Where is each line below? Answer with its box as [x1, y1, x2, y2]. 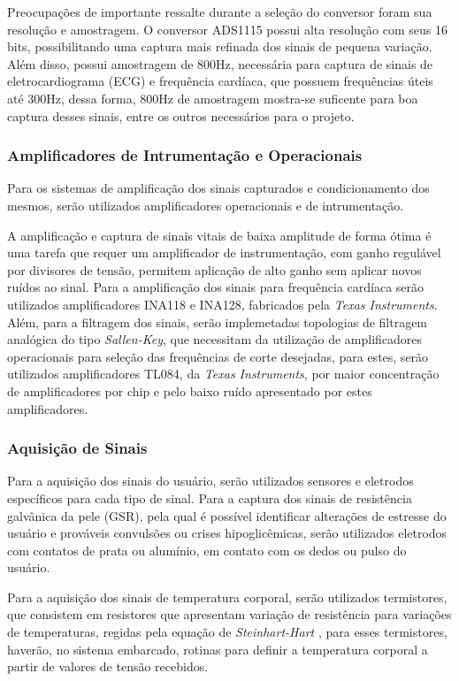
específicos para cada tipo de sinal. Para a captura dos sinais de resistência [7, 488, 412, 507]
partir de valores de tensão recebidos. [7, 657, 209, 676]
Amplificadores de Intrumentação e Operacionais [7, 144, 363, 166]
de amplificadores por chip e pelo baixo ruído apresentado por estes [7, 381, 372, 400]
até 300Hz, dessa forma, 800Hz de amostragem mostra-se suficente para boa [7, 88, 418, 107]
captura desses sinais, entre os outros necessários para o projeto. [7, 106, 355, 125]
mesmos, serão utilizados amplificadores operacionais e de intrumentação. [7, 195, 404, 214]
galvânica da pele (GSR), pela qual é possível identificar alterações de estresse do [7, 506, 447, 524]
